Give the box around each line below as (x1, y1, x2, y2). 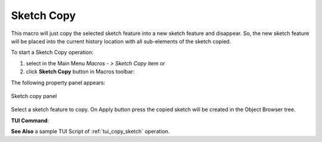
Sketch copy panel (11, 92, 57, 99)
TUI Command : (11, 116, 49, 124)
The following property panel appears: (11, 79, 106, 86)
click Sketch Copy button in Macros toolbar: (26, 68, 135, 75)
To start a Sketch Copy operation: (11, 49, 94, 56)
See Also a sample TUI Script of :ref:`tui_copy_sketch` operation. (11, 128, 170, 135)
